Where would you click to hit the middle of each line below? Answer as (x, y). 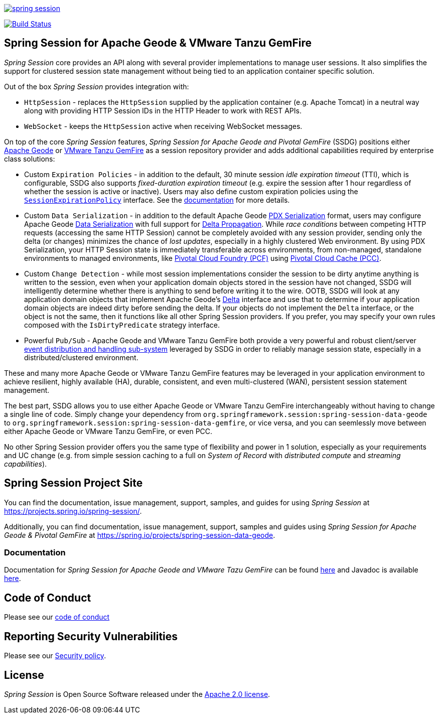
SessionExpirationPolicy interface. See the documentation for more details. (157, 200)
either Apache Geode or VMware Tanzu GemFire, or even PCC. (108, 431)
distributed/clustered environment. (81, 357)
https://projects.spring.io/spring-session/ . (73, 511)
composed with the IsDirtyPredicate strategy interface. (122, 325)
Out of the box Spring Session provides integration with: (97, 86)
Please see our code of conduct (57, 617)
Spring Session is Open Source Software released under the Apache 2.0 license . (137, 694)
